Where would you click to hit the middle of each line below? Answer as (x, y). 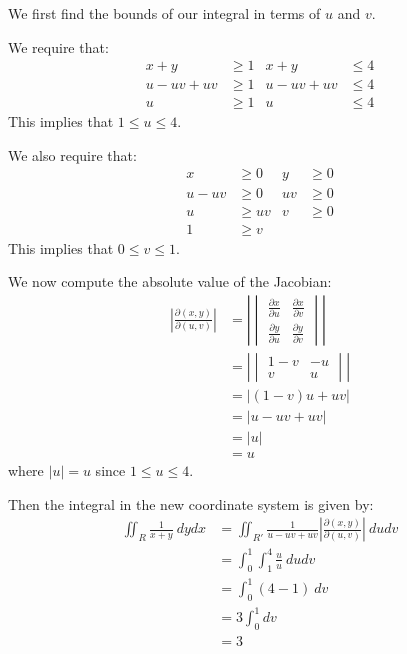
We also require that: (72, 154)
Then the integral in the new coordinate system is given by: (191, 503)
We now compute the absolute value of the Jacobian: (170, 281)
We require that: (58, 46)
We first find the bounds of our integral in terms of (164, 13)
